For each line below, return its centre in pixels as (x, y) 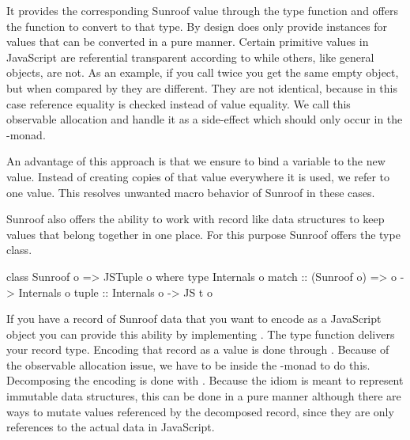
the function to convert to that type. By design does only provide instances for (197, 26)
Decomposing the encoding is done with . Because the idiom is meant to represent (205, 380)
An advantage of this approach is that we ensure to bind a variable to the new (196, 161)
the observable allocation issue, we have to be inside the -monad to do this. (188, 364)
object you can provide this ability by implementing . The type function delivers (201, 334)
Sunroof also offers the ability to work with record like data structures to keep (196, 219)
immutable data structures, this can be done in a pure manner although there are (204, 396)
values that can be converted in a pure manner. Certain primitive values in (188, 42)
